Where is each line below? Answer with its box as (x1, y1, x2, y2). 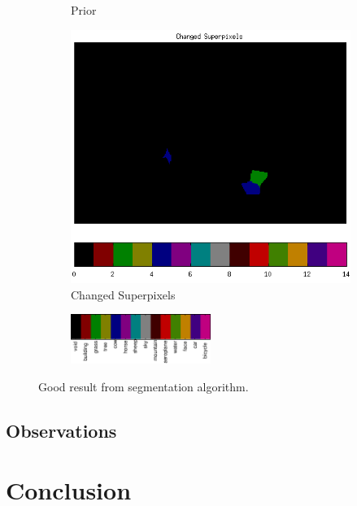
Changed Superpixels (71, 286, 176, 303)
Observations (6, 417, 117, 443)
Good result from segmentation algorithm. (38, 377, 249, 395)
